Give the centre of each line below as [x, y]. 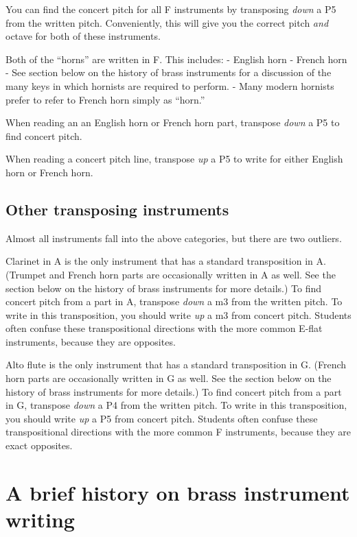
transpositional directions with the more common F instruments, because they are [178, 432]
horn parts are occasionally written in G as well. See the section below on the [169, 378]
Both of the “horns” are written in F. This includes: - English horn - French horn [176, 59]
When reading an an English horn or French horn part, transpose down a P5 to [173, 122]
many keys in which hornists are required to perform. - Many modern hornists [170, 85]
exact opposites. [39, 445]
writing [40, 520]
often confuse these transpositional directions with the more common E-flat [164, 328]
